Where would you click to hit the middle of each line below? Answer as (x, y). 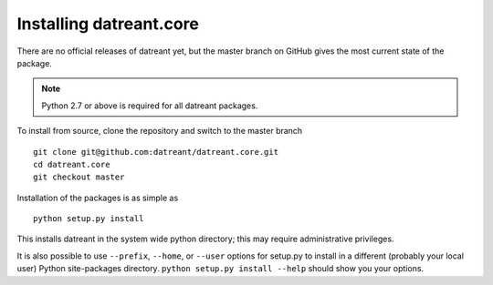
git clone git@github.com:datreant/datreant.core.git (156, 152)
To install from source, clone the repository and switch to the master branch (160, 131)
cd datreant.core (72, 164)
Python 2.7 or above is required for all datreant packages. (150, 106)
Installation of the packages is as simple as (98, 198)
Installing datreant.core (108, 24)
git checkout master (79, 177)
